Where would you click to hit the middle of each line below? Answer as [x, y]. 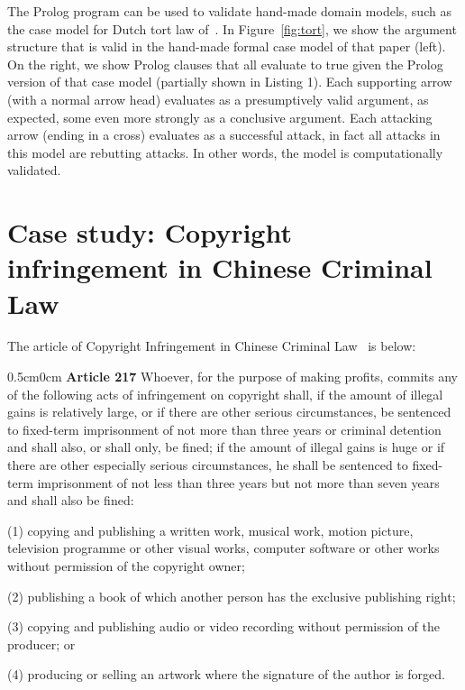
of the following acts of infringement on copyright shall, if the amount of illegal [225, 394]
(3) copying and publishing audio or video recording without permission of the [223, 626]
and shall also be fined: [71, 500]
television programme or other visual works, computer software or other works [223, 548]
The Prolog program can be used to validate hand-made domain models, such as [229, 11]
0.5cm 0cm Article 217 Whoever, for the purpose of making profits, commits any [233, 377]
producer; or [41, 644]
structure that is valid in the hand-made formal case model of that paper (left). [227, 46]
